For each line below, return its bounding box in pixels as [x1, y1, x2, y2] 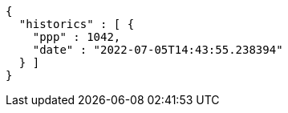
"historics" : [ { [18, 18, 135, 30]
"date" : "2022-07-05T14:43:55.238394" [32, 43, 283, 56]
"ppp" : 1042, [32, 30, 121, 43]
